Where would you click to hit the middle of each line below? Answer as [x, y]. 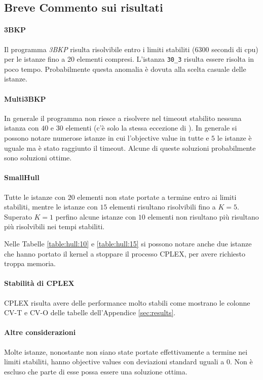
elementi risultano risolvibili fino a [163, 207]
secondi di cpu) [235, 49]
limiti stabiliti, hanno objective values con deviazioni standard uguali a [114, 362]
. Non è [241, 362]
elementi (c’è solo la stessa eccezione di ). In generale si [151, 128]
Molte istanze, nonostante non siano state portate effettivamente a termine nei [126, 351]
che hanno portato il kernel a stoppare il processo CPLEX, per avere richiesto [125, 253]
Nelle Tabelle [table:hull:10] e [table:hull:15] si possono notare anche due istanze [128, 243]
